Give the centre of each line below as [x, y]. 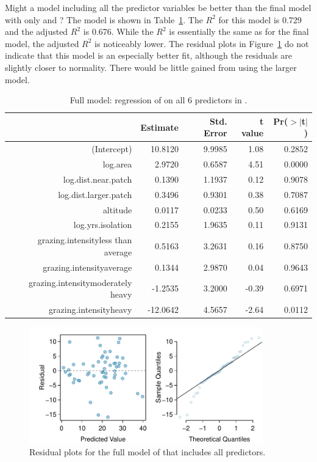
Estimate [159, 127]
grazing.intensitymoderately [80, 282]
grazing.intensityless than [85, 240]
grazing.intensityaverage [87, 267]
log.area [117, 164]
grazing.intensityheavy [91, 309]
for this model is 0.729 [260, 19]
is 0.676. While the [118, 31]
